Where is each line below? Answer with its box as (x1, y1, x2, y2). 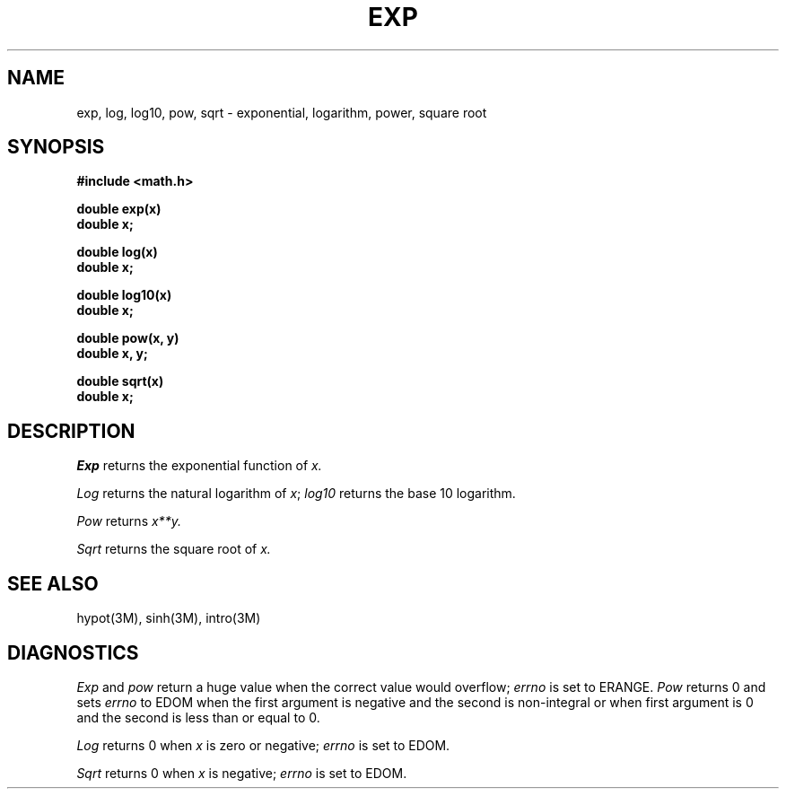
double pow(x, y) (76, 330, 179, 346)
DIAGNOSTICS (7, 641, 139, 664)
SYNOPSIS (7, 136, 105, 159)
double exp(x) (76, 201, 162, 217)
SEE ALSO (7, 572, 99, 595)
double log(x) (76, 244, 158, 260)
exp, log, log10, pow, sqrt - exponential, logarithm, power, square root (76, 104, 487, 120)
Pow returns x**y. (76, 513, 181, 529)
